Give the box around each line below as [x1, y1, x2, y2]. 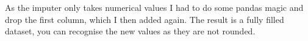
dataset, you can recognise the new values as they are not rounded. [5, 25, 256, 37]
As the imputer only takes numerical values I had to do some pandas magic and [5, 1, 304, 13]
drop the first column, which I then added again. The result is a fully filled [5, 13, 284, 25]
